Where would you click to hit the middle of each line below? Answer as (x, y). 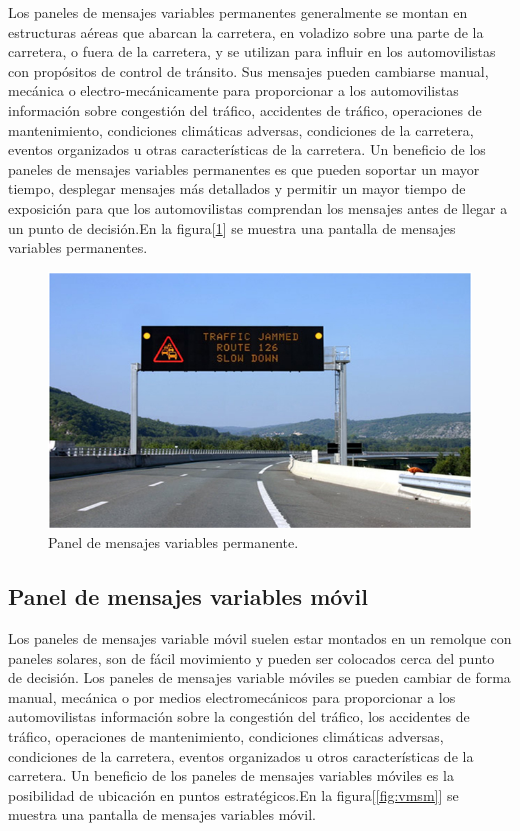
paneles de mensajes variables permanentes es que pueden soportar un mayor (244, 168)
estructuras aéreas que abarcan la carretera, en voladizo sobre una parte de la (246, 31)
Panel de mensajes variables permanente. (173, 542)
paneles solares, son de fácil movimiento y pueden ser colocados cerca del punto (251, 657)
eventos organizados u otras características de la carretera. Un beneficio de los (247, 149)
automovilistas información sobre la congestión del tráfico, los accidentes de (239, 716)
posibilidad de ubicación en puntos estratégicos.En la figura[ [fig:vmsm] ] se (233, 794)
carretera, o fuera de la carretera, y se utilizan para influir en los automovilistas (252, 51)
